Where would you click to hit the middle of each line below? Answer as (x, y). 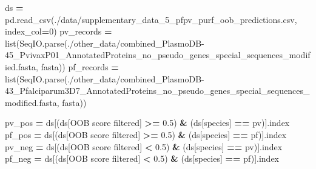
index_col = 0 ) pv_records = (59, 31)
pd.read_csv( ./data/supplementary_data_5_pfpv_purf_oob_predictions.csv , (151, 19)
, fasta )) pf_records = (77, 66)
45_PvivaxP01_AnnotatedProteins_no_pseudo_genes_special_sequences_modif (158, 55)
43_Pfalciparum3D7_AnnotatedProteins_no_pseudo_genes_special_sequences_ (157, 91)
